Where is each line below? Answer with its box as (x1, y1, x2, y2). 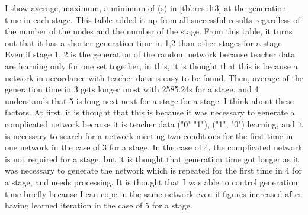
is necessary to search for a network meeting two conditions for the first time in (5, 129, 293, 142)
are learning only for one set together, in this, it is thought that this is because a (5, 59, 298, 72)
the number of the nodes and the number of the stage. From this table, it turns (5, 25, 293, 37)
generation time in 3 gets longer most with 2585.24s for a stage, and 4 (5, 83, 259, 95)
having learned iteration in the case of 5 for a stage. (5, 199, 192, 211)
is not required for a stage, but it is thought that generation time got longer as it (5, 152, 299, 165)
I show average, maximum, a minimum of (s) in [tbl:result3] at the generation (5, 2, 287, 14)
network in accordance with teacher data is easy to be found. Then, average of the (5, 71, 303, 84)
